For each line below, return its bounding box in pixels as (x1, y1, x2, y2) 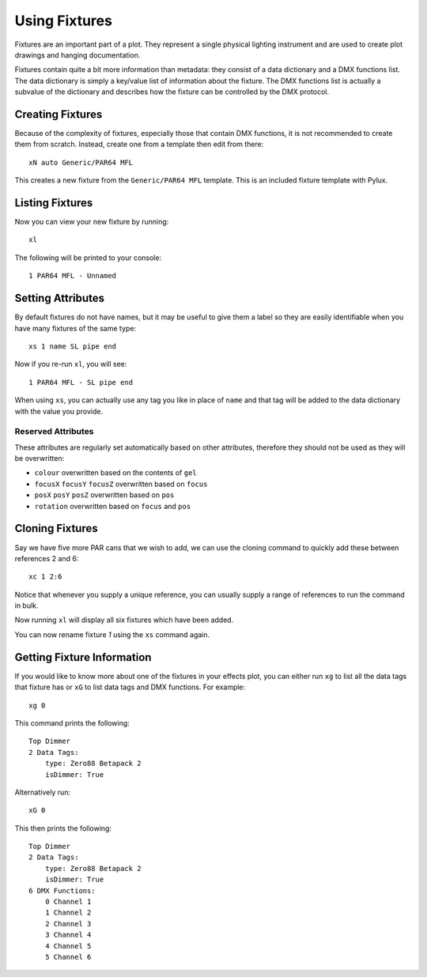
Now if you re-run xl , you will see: (14, 360, 127, 369)
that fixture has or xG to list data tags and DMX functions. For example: (14, 682, 246, 692)
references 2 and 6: (14, 553, 79, 563)
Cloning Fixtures (14, 522, 98, 535)
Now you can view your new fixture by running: (14, 217, 169, 227)
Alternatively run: (14, 787, 71, 797)
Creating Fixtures (14, 108, 103, 121)
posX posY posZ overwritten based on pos (34, 490, 175, 500)
